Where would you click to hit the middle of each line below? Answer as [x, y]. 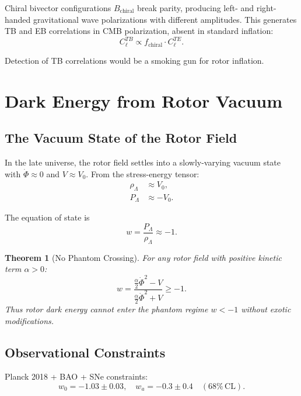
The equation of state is [47, 217]
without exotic [266, 309]
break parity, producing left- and [196, 8]
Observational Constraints [85, 352]
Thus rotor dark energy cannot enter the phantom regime [106, 309]
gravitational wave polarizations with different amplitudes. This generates [165, 19]
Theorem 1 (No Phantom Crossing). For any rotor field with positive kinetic [143, 257]
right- [266, 8]
